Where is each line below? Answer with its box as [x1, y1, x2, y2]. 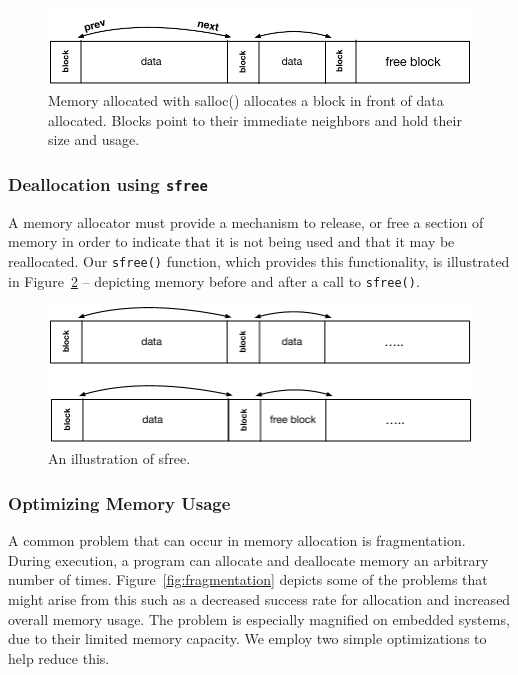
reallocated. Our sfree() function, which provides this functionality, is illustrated [8, 250, 510, 271]
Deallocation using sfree [8, 171, 208, 196]
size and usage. [48, 129, 140, 150]
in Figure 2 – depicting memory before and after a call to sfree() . [8, 270, 420, 291]
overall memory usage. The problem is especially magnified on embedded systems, [8, 608, 510, 629]
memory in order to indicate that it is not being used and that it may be [8, 231, 455, 252]
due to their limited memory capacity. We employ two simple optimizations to [8, 628, 487, 649]
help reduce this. [8, 647, 110, 668]
